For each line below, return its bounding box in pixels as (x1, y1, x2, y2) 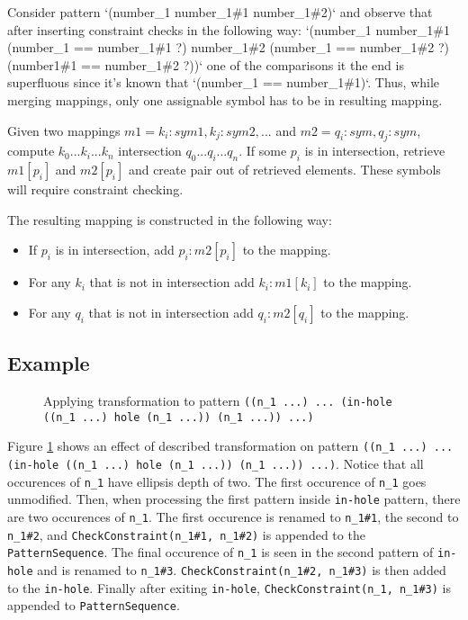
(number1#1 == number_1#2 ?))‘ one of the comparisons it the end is (7, 55, 404, 74)
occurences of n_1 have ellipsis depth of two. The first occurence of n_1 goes (7, 472, 427, 490)
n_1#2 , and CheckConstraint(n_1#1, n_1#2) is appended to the (7, 525, 365, 544)
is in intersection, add (55, 240, 175, 259)
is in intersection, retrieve (304, 141, 445, 160)
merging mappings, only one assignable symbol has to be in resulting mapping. (7, 90, 443, 109)
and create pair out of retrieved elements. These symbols (128, 160, 441, 179)
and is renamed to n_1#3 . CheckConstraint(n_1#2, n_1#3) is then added (37, 561, 446, 580)
